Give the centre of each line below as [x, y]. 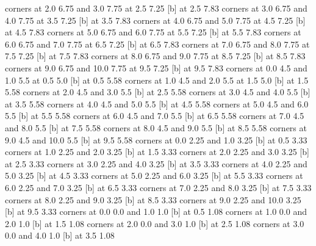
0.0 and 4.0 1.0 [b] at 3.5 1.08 [60, 235]
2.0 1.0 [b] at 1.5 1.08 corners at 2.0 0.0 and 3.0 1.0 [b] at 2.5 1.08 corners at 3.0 [155, 223]
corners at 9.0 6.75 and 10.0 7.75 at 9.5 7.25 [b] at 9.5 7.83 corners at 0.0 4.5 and [156, 67]
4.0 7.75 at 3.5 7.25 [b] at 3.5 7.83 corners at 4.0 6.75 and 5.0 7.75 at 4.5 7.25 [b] [155, 20]
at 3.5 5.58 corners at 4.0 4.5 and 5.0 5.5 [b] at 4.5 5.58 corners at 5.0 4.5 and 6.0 [157, 103]
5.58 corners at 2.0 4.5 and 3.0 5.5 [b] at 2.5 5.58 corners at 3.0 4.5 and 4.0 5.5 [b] [158, 92]
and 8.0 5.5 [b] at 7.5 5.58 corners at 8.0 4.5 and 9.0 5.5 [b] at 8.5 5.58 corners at [156, 127]
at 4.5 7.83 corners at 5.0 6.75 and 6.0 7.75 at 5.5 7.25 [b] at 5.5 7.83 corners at [153, 32]
